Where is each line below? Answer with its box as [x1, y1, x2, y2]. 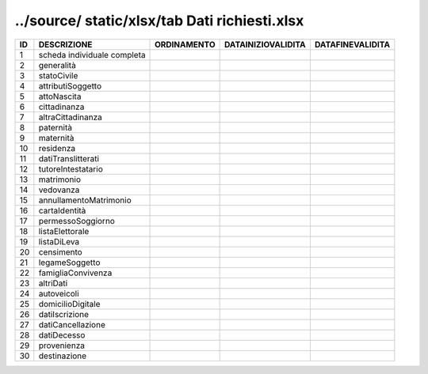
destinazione [38, 350, 87, 361]
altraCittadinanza [38, 111, 102, 123]
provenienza [38, 340, 85, 351]
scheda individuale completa [38, 49, 146, 60]
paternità [38, 122, 73, 133]
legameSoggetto [38, 257, 101, 268]
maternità [38, 132, 75, 143]
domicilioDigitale [38, 298, 101, 309]
